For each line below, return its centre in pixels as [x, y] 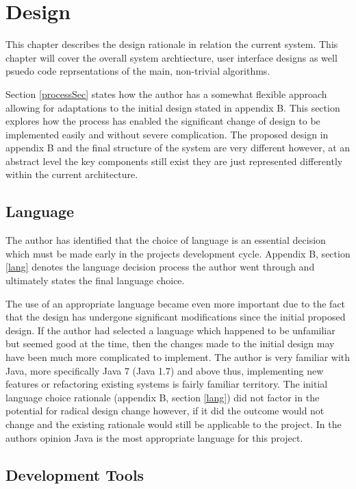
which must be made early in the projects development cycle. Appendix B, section [178, 253]
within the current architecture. [72, 174]
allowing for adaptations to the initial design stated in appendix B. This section [173, 107]
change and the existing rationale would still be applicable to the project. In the [174, 424]
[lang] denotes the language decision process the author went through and [160, 267]
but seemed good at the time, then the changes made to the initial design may [170, 343]
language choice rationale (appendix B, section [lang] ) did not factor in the [163, 397]
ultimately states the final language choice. [95, 280]
